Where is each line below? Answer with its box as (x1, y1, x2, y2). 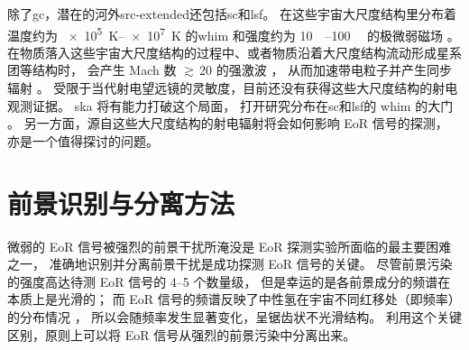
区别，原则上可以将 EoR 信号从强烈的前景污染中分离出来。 (7, 325, 356, 344)
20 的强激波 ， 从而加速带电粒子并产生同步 (199, 60, 453, 79)
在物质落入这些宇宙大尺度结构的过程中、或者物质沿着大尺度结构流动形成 (7, 42, 437, 61)
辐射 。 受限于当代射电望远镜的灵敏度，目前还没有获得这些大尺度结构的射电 (7, 78, 458, 97)
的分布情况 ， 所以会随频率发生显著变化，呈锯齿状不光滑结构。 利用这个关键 (7, 307, 462, 326)
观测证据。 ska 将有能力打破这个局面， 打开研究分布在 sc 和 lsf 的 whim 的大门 (7, 96, 454, 115)
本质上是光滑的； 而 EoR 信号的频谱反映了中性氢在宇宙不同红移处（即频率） (7, 290, 461, 309)
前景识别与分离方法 (7, 184, 235, 221)
